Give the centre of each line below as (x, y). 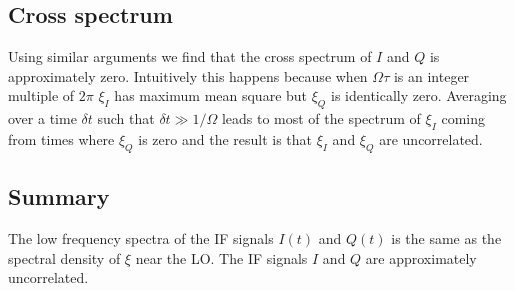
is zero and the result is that (225, 138)
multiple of (41, 95)
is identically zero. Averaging (419, 95)
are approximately (421, 257)
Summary (59, 196)
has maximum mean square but (211, 95)
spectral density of (64, 257)
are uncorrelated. (431, 138)
